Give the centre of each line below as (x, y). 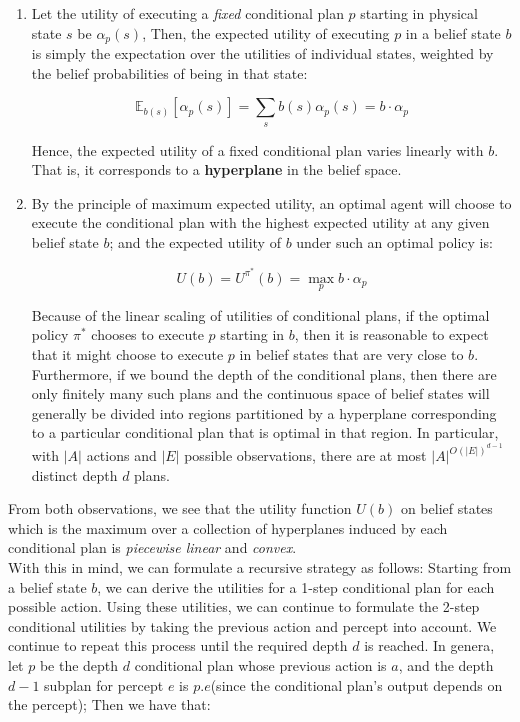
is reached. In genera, (429, 645)
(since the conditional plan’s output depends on (356, 684)
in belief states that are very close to (351, 354)
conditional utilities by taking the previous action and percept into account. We (252, 625)
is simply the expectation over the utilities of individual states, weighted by (262, 53)
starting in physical (419, 13)
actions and (121, 455)
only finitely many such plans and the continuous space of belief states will (260, 393)
